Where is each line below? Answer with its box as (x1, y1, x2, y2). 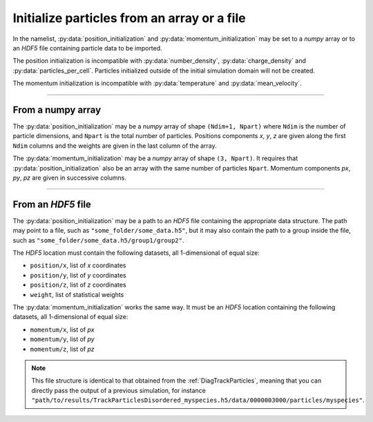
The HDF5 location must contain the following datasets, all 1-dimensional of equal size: (12, 249, 260, 257)
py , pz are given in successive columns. (12, 173, 127, 182)
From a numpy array (12, 104, 102, 115)
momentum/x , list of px (30, 325, 95, 334)
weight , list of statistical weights (30, 290, 124, 298)
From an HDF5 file (12, 198, 91, 210)
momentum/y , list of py (30, 335, 95, 343)
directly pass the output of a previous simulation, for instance (31, 386, 207, 394)
